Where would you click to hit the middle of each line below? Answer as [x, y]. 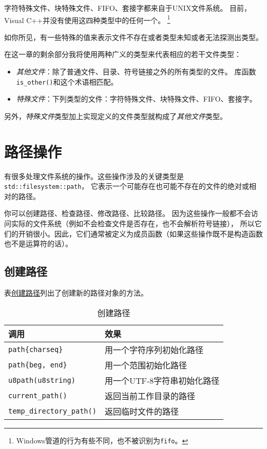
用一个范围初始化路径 [146, 365]
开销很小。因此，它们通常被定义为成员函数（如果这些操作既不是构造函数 [140, 233]
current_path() [38, 395]
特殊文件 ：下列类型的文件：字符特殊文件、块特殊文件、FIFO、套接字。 [136, 99]
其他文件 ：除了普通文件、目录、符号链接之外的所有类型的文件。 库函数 [136, 72]
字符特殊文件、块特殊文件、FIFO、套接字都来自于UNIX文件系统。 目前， [128, 8]
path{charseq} [36, 349]
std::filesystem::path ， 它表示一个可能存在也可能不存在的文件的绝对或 [127, 186]
